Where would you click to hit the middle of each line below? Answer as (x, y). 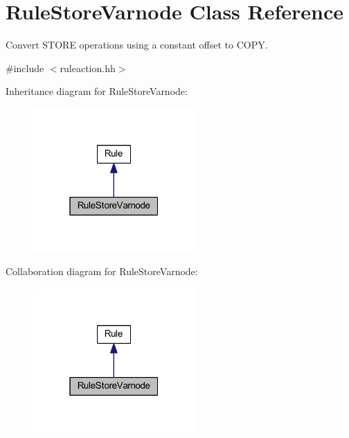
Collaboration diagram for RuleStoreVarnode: (102, 271)
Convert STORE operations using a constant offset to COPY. (137, 45)
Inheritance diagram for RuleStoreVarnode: (97, 91)
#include (25, 68)
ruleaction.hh (88, 68)
